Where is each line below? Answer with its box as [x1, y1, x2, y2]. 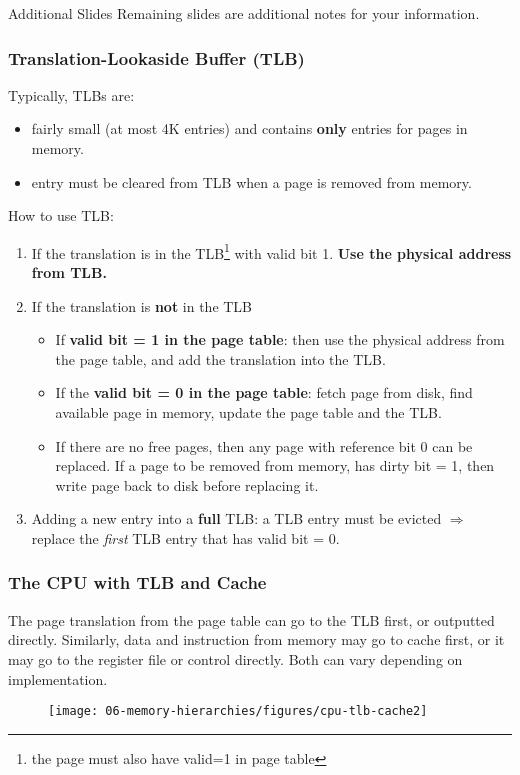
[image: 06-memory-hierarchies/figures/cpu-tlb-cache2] [48, 704, 428, 719]
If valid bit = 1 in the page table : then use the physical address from [55, 329, 505, 350]
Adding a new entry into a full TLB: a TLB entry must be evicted [31, 508, 442, 529]
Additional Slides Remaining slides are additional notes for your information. [8, 3, 480, 23]
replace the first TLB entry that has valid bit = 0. [31, 527, 340, 548]
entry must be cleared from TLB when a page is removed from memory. [31, 171, 472, 192]
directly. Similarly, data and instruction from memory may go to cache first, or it [8, 629, 505, 650]
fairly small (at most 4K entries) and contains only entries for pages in [31, 118, 468, 139]
